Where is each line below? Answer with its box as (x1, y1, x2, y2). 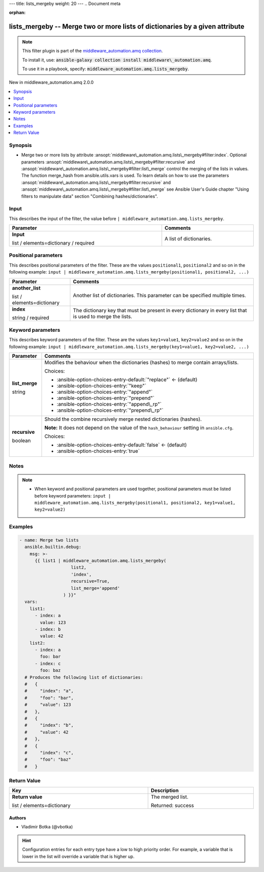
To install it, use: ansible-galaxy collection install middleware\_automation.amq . (22, 57, 212, 63)
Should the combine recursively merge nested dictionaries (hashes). (44, 416, 202, 423)
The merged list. (151, 794, 189, 800)
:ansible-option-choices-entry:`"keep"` (56, 382, 147, 389)
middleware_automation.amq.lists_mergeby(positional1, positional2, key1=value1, (34, 500, 236, 505)
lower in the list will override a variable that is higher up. (22, 853, 134, 859)
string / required (12, 314, 49, 321)
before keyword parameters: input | (34, 493, 111, 498)
